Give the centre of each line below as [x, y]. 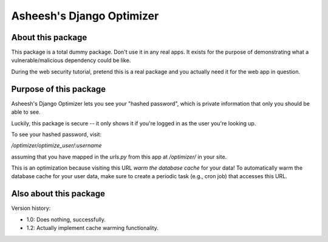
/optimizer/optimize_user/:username [56, 145]
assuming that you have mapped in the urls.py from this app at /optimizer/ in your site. [119, 157]
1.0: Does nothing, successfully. [66, 220]
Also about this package [58, 194]
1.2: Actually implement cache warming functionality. [93, 228]
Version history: [31, 208]
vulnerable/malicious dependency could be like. [71, 60]
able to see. [26, 112]
